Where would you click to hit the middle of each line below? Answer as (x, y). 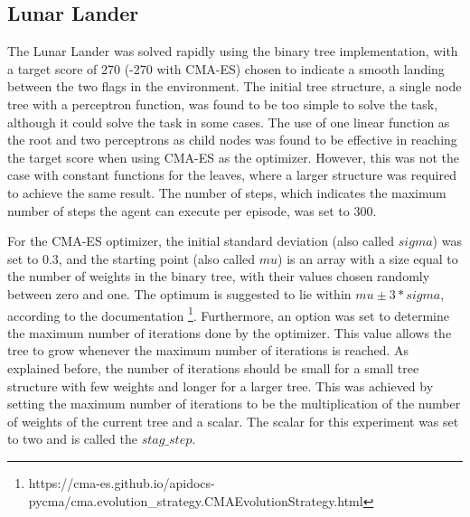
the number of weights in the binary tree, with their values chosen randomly (219, 276)
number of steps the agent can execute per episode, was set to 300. (192, 210)
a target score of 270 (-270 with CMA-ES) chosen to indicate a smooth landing (226, 68)
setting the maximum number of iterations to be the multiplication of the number (234, 404)
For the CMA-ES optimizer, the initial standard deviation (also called (201, 241)
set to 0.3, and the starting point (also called (132, 258)
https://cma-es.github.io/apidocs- (122, 482)
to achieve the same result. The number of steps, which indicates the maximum (227, 192)
